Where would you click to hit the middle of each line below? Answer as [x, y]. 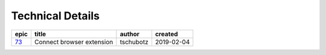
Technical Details [55, 16]
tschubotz [134, 42]
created [166, 34]
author [130, 34]
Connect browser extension [74, 42]
